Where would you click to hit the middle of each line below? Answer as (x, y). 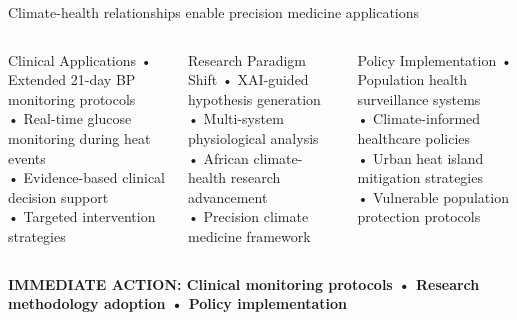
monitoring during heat (79, 137)
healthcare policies (414, 137)
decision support (58, 196)
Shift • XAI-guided (248, 79)
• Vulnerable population (433, 196)
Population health (412, 79)
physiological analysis (253, 137)
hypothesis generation (254, 98)
